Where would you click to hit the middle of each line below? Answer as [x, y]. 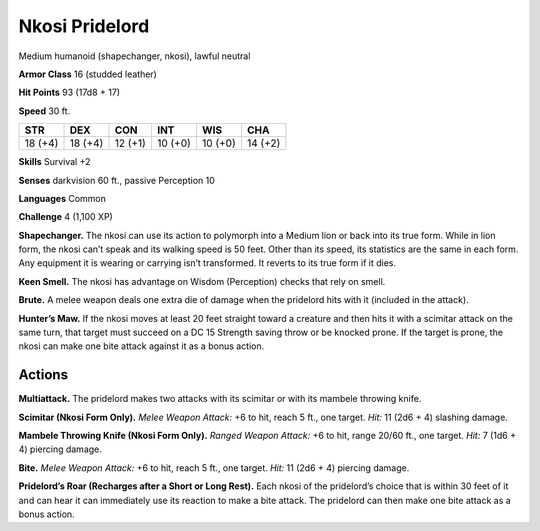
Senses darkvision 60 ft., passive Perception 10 [116, 180]
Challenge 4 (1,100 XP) [66, 217]
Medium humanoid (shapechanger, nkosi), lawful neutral [134, 56]
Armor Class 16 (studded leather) [87, 74]
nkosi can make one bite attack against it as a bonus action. [141, 346]
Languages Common [62, 198]
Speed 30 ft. [44, 111]
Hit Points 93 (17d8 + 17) [69, 92]
